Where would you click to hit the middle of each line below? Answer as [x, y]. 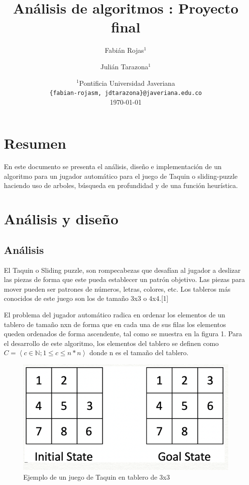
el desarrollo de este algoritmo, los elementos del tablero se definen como [111, 343]
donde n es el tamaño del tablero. [139, 352]
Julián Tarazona [124, 66]
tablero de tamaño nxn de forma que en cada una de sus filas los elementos [115, 324]
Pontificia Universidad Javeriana [127, 83]
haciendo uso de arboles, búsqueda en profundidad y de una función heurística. [121, 185]
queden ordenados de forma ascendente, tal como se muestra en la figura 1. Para [123, 334]
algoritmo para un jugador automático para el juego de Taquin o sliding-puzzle [121, 176]
